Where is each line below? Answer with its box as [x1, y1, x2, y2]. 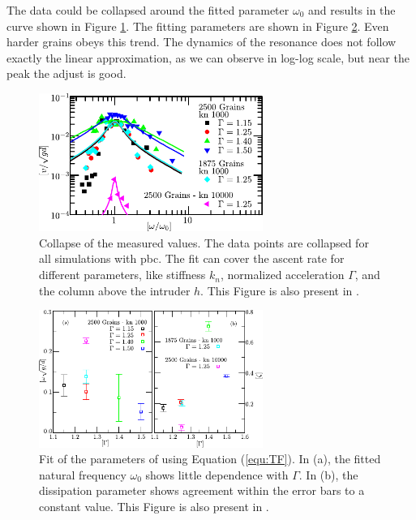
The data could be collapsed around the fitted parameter [6, 2, 289, 18]
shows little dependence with [145, 466, 289, 483]
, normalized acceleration [220, 266, 345, 283]
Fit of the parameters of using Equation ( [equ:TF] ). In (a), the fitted [39, 450, 381, 467]
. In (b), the [298, 466, 358, 483]
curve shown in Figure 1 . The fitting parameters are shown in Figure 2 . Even [6, 17, 389, 34]
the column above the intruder [39, 281, 191, 299]
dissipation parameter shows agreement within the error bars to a [39, 482, 365, 499]
